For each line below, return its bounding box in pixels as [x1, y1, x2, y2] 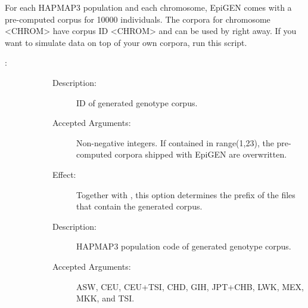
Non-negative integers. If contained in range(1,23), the [76, 136, 274, 149]
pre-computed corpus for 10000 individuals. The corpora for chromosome [5, 13, 270, 25]
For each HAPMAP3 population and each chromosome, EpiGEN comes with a [5, 1, 292, 13]
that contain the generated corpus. [76, 200, 203, 212]
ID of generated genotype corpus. [76, 96, 198, 109]
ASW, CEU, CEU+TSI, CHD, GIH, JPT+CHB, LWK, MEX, [76, 280, 304, 292]
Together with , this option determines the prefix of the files [76, 188, 295, 201]
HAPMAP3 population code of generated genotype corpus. [76, 240, 291, 252]
